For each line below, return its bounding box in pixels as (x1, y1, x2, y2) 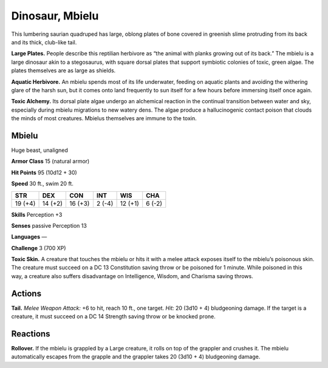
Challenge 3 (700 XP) (11, 244, 66, 251)
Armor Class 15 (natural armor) (11, 158, 90, 165)
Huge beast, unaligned (11, 146, 68, 154)
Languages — (11, 233, 47, 240)
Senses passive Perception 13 (11, 222, 87, 229)
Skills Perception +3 (11, 211, 63, 218)
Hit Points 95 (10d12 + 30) (11, 169, 77, 176)
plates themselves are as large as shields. (11, 67, 116, 74)
